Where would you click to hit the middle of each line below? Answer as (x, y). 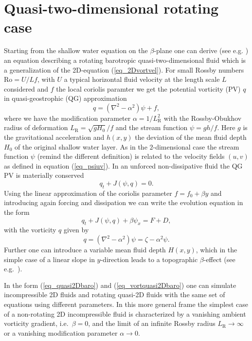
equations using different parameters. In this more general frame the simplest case (126, 304)
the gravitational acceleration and (54, 137)
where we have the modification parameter (67, 118)
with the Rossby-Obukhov (203, 118)
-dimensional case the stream (196, 146)
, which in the (216, 249)
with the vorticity (30, 230)
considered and (26, 88)
